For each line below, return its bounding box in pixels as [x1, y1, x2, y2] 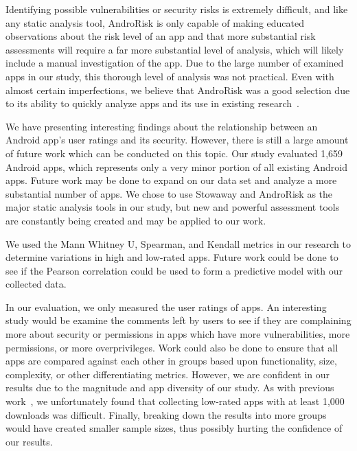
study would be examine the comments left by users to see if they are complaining [5, 313, 352, 327]
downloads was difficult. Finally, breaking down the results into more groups [5, 407, 327, 421]
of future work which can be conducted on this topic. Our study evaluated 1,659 [5, 146, 343, 160]
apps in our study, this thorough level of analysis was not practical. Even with [5, 69, 334, 83]
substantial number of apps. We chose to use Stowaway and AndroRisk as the [5, 186, 333, 200]
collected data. [5, 277, 67, 291]
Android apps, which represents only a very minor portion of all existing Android [5, 159, 348, 174]
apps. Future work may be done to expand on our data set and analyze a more [5, 173, 337, 187]
